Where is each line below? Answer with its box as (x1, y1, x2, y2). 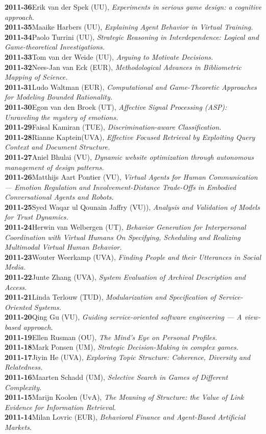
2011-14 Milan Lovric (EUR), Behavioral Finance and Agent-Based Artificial (5, 412, 246, 422)
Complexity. (5, 381, 42, 392)
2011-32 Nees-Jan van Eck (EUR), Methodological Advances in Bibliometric (5, 61, 241, 72)
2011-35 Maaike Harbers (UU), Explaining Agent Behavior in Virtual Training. (5, 21, 253, 32)
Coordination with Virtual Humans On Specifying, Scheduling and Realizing (5, 231, 241, 242)
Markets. (5, 421, 32, 432)
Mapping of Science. (5, 71, 68, 82)
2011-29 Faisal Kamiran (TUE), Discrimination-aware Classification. (5, 122, 222, 132)
